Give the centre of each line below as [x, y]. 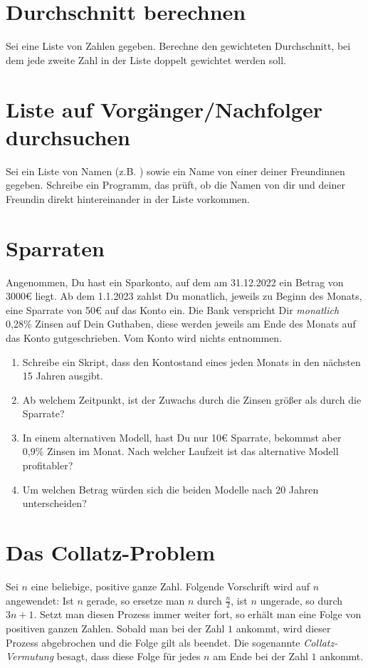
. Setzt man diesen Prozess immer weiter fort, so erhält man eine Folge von [198, 614]
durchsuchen [68, 136]
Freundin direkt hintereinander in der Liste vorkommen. [128, 198]
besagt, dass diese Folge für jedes [128, 656]
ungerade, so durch [301, 600]
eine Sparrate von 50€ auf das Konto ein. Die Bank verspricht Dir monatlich [173, 309]
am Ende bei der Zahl [261, 656]
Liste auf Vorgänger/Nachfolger [164, 109]
